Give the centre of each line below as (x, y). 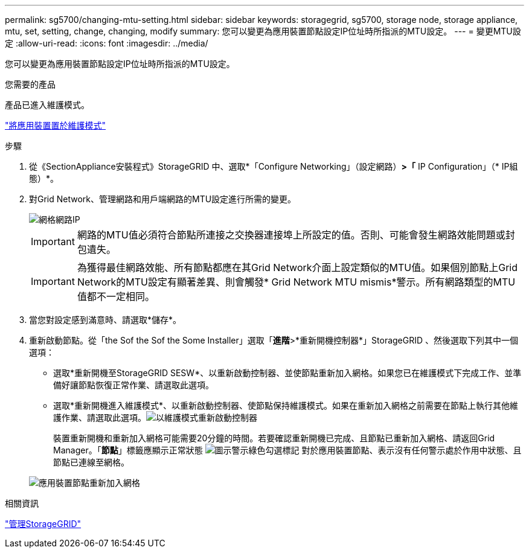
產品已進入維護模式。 (47, 105)
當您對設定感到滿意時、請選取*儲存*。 (105, 320)
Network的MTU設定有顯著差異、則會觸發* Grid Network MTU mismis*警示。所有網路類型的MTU (296, 282)
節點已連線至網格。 (91, 462)
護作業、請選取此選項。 (100, 417)
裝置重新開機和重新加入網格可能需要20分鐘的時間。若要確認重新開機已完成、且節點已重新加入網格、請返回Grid (274, 438)
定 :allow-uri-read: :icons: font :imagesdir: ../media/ (107, 43)
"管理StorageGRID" (43, 524)
